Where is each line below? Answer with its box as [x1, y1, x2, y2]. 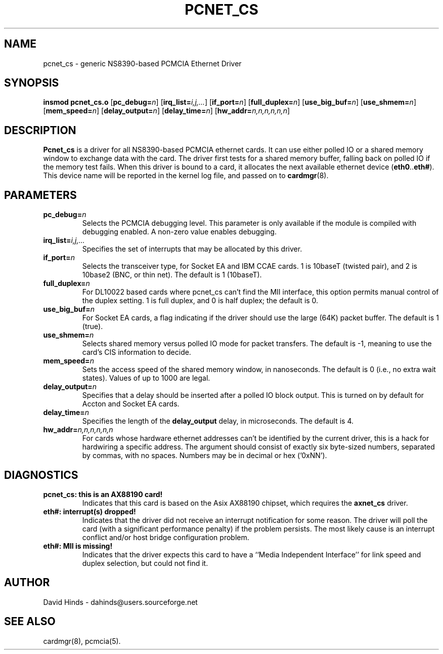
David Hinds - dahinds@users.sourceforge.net [43, 597, 198, 606]
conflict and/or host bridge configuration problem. [82, 533, 249, 542]
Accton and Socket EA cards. [82, 399, 180, 408]
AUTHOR [4, 576, 50, 589]
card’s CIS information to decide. [82, 348, 191, 357]
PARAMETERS [4, 188, 77, 201]
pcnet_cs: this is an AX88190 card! [43, 489, 163, 499]
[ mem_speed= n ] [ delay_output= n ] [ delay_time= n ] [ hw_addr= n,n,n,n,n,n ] [43, 106, 290, 115]
